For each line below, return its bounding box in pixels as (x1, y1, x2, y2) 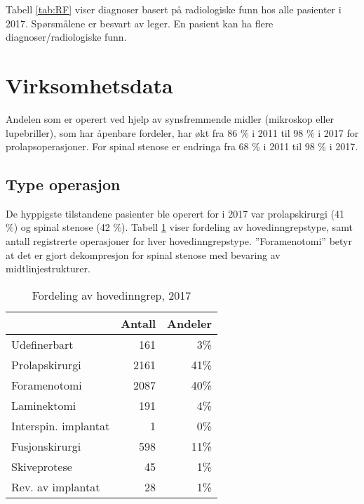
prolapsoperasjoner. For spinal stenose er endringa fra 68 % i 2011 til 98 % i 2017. (6, 139, 358, 154)
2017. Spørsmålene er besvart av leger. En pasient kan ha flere (6, 15, 274, 30)
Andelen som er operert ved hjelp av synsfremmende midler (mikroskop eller (6, 111, 335, 126)
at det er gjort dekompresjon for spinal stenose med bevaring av (6, 247, 281, 262)
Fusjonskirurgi (11, 437, 81, 454)
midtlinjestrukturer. (6, 261, 90, 276)
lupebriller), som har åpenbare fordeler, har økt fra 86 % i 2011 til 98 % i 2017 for (6, 125, 359, 140)
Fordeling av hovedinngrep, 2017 (32, 286, 191, 303)
